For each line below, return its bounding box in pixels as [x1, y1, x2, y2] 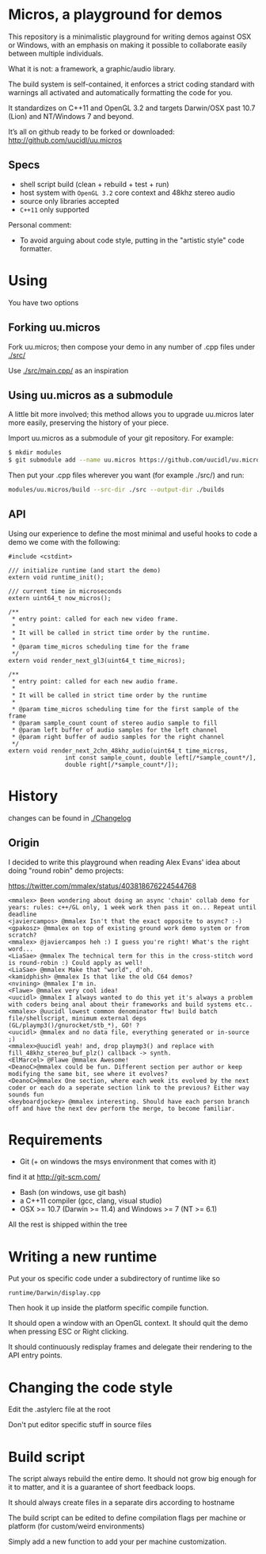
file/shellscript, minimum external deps [8, 1014, 147, 1022]
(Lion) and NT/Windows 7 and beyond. [8, 111, 135, 121]
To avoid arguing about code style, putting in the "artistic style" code [19, 235, 245, 245]
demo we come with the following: [8, 537, 120, 546]
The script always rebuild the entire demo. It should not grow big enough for [8, 1474, 257, 1483]
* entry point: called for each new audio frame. [11, 677, 179, 685]
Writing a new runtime [8, 1247, 158, 1265]
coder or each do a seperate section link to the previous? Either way [8, 1084, 249, 1092]
